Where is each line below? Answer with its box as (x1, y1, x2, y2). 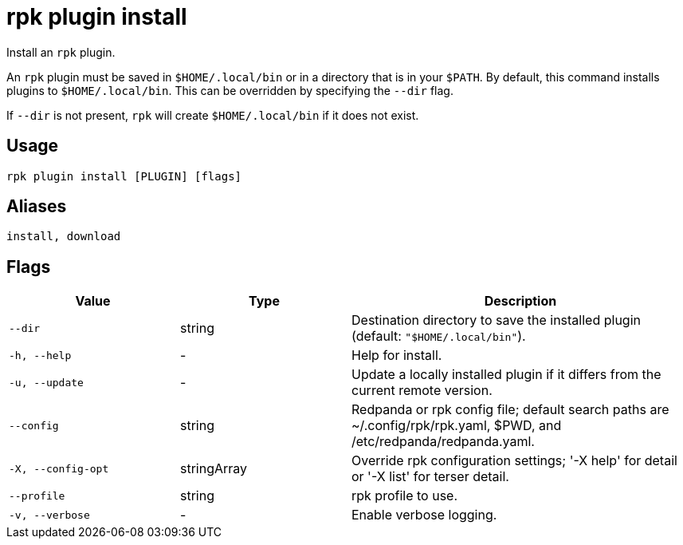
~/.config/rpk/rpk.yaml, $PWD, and (351, 417, 562, 434)
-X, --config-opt (9, 462, 109, 475)
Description (484, 293, 557, 310)
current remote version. (351, 382, 493, 399)
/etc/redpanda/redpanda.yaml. (351, 433, 535, 450)
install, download (6, 230, 121, 243)
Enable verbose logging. (351, 507, 497, 523)
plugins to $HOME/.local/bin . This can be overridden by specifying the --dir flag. (6, 83, 453, 97)
